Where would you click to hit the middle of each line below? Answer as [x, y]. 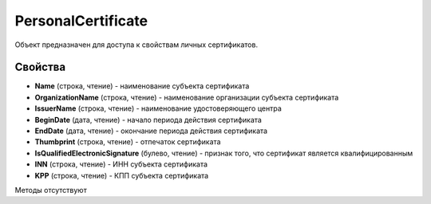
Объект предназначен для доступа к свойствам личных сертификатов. [136, 45]
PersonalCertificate [81, 21]
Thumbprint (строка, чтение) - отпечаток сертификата [128, 142]
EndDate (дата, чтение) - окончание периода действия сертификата [151, 131]
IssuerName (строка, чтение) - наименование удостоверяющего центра [158, 108]
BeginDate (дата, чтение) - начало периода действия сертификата [148, 120]
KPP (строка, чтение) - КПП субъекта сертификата [122, 175]
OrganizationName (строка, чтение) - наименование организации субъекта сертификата [187, 97]
